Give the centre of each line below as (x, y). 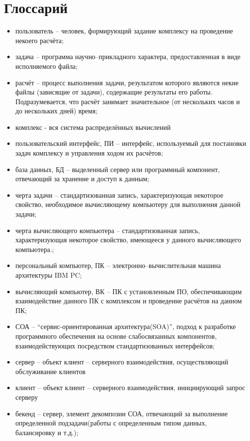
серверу (26, 397)
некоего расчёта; (39, 40)
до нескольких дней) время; (56, 111)
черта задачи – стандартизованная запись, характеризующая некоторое (119, 195)
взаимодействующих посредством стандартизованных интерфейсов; (115, 345)
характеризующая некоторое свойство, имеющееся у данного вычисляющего (128, 240)
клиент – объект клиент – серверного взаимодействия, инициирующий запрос (130, 387)
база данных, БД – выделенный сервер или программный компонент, (117, 169)
